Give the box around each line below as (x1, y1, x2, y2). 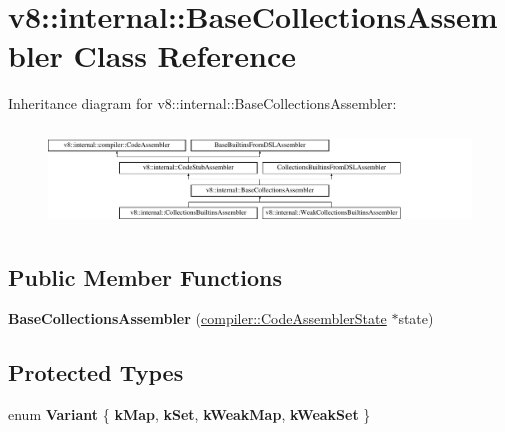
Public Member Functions (8, 261, 282, 292)
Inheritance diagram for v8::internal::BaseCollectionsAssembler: (8, 93, 397, 114)
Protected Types (8, 357, 184, 388)
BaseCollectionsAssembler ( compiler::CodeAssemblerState (8, 308, 387, 329)
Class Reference (73, 35, 297, 76)
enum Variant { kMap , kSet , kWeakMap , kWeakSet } (8, 404, 371, 425)
